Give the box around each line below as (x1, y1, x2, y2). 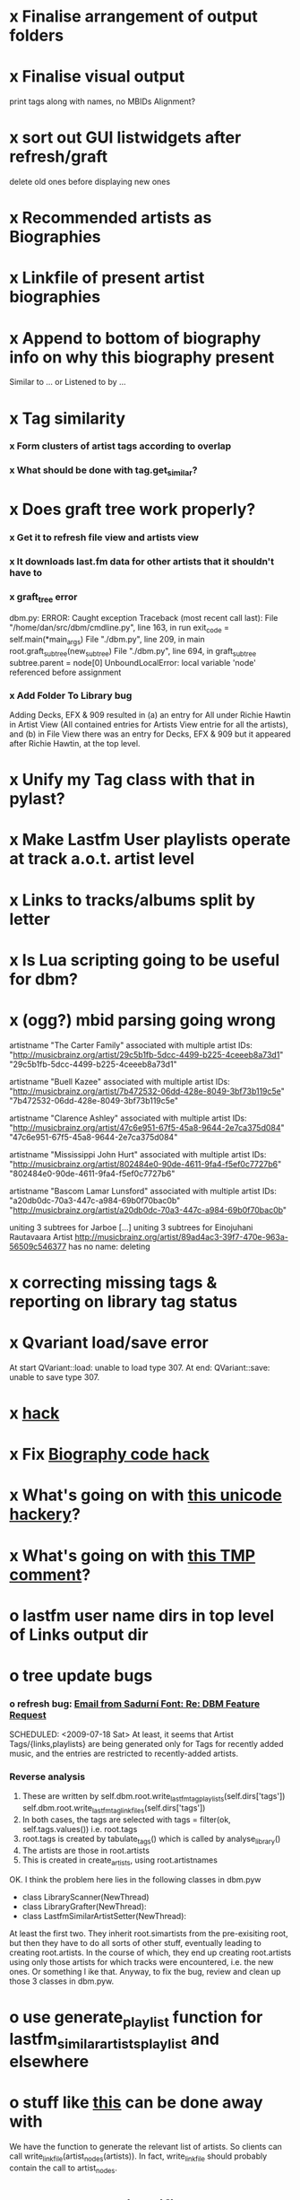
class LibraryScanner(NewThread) (21, 1891, 150, 1902)
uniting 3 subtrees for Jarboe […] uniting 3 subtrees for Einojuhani (9, 1222, 253, 1233)
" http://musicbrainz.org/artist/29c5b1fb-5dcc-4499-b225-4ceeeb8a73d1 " (9, 1049, 284, 1060)
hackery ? (9, 1505, 81, 1524)
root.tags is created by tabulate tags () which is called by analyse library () (21, 1833, 281, 1846)
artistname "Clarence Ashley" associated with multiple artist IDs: (9, 1113, 248, 1123)
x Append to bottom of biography (9, 327, 261, 348)
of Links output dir (9, 1624, 149, 1645)
